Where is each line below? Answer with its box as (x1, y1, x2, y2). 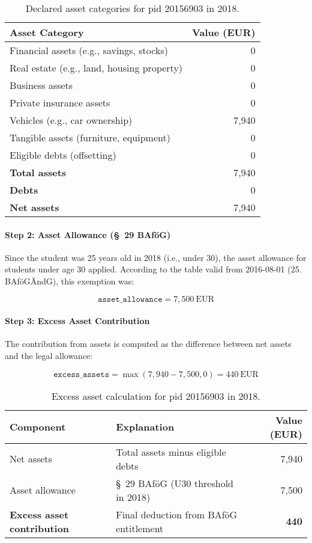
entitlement (116, 521, 164, 535)
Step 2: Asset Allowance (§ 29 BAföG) (5, 228, 171, 241)
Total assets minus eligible (116, 444, 226, 459)
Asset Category (10, 25, 84, 39)
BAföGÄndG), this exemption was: (5, 274, 134, 287)
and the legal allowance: (5, 349, 93, 361)
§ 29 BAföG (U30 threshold (116, 476, 233, 490)
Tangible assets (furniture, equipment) (10, 130, 170, 144)
